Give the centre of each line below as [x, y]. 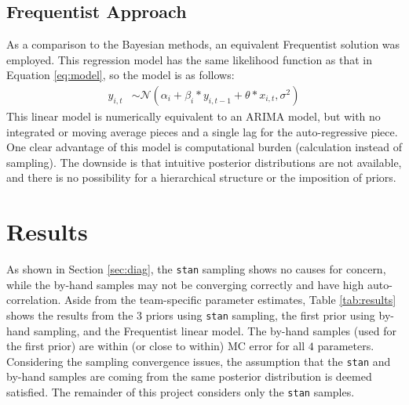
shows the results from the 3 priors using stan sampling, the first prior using [191, 315]
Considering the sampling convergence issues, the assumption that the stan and [199, 361]
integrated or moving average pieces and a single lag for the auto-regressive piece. [202, 131]
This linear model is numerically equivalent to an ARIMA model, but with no [194, 116]
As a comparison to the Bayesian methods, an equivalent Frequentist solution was [203, 44]
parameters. [346, 346]
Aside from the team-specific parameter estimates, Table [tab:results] [230, 300]
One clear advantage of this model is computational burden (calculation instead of [204, 147]
